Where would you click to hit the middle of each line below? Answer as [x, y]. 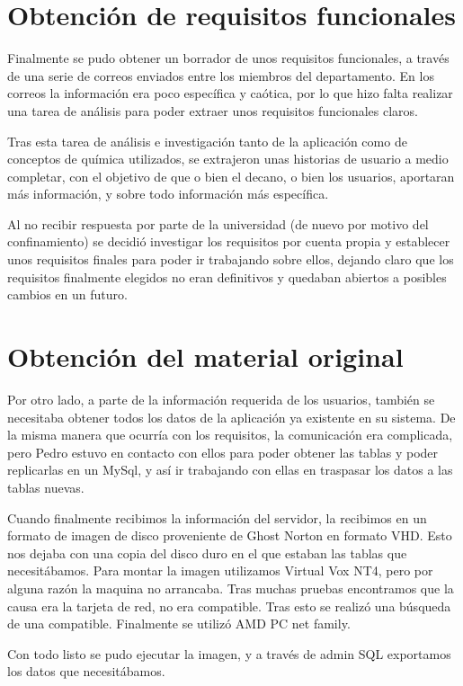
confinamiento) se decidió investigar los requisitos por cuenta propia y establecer [229, 241]
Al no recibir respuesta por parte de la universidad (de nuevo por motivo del [218, 223]
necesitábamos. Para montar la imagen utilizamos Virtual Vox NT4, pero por [220, 570]
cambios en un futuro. [67, 294]
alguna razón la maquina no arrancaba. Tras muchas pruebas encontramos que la [231, 588]
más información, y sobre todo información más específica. [168, 194]
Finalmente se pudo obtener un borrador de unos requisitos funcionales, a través [228, 58]
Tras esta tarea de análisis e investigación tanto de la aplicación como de [207, 141]
